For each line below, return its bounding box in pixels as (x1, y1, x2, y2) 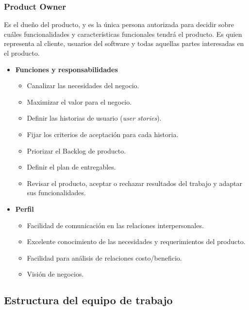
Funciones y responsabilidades (15, 64, 118, 74)
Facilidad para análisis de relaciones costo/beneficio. (27, 252, 182, 263)
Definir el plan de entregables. (27, 162, 116, 172)
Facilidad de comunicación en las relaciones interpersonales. (27, 220, 204, 230)
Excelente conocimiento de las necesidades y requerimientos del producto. (27, 236, 246, 247)
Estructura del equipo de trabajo (4, 293, 173, 308)
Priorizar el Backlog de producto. (27, 145, 126, 155)
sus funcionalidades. (27, 187, 86, 198)
